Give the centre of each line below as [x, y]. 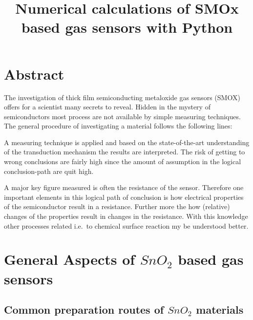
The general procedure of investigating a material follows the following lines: [118, 126]
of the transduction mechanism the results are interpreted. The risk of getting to [125, 152]
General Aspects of [70, 259]
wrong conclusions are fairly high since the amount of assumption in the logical [123, 161]
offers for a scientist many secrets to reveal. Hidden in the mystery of [107, 107]
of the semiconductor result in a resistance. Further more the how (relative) [117, 206]
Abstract [34, 74]
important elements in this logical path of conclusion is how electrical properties [124, 197]
